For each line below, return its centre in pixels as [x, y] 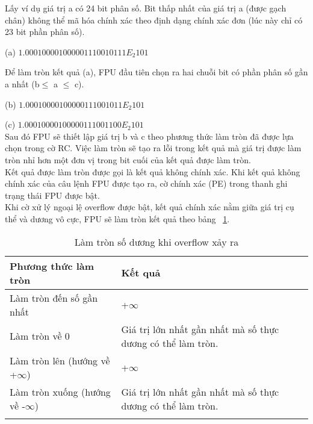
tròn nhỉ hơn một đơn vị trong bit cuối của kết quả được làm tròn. [128, 159]
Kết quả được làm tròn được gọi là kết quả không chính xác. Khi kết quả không [153, 171]
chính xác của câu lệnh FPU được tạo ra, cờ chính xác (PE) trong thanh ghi [146, 183]
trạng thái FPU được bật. [52, 195]
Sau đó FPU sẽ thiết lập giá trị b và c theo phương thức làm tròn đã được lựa [149, 136]
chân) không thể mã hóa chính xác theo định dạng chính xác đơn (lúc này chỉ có [154, 20]
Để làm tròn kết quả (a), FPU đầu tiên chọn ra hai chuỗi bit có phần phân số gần [156, 72]
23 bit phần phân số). [45, 32]
